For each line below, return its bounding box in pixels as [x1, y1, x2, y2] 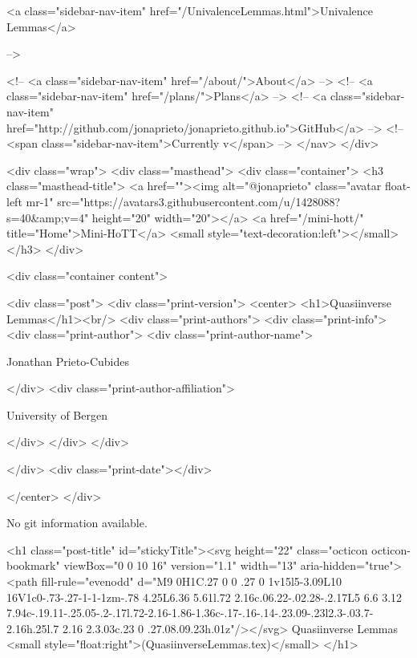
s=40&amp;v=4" [6, 209, 89, 225]
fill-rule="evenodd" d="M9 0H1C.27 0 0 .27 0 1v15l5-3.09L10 [41, 573, 342, 590]
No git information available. [6, 514, 148, 531]
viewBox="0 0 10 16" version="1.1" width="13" [63, 557, 298, 574]
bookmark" [6, 557, 60, 574]
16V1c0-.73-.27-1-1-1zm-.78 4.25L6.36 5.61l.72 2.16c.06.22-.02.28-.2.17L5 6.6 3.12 [6, 588, 403, 605]
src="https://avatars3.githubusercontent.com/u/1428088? [57, 193, 341, 209]
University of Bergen [6, 406, 107, 423]
